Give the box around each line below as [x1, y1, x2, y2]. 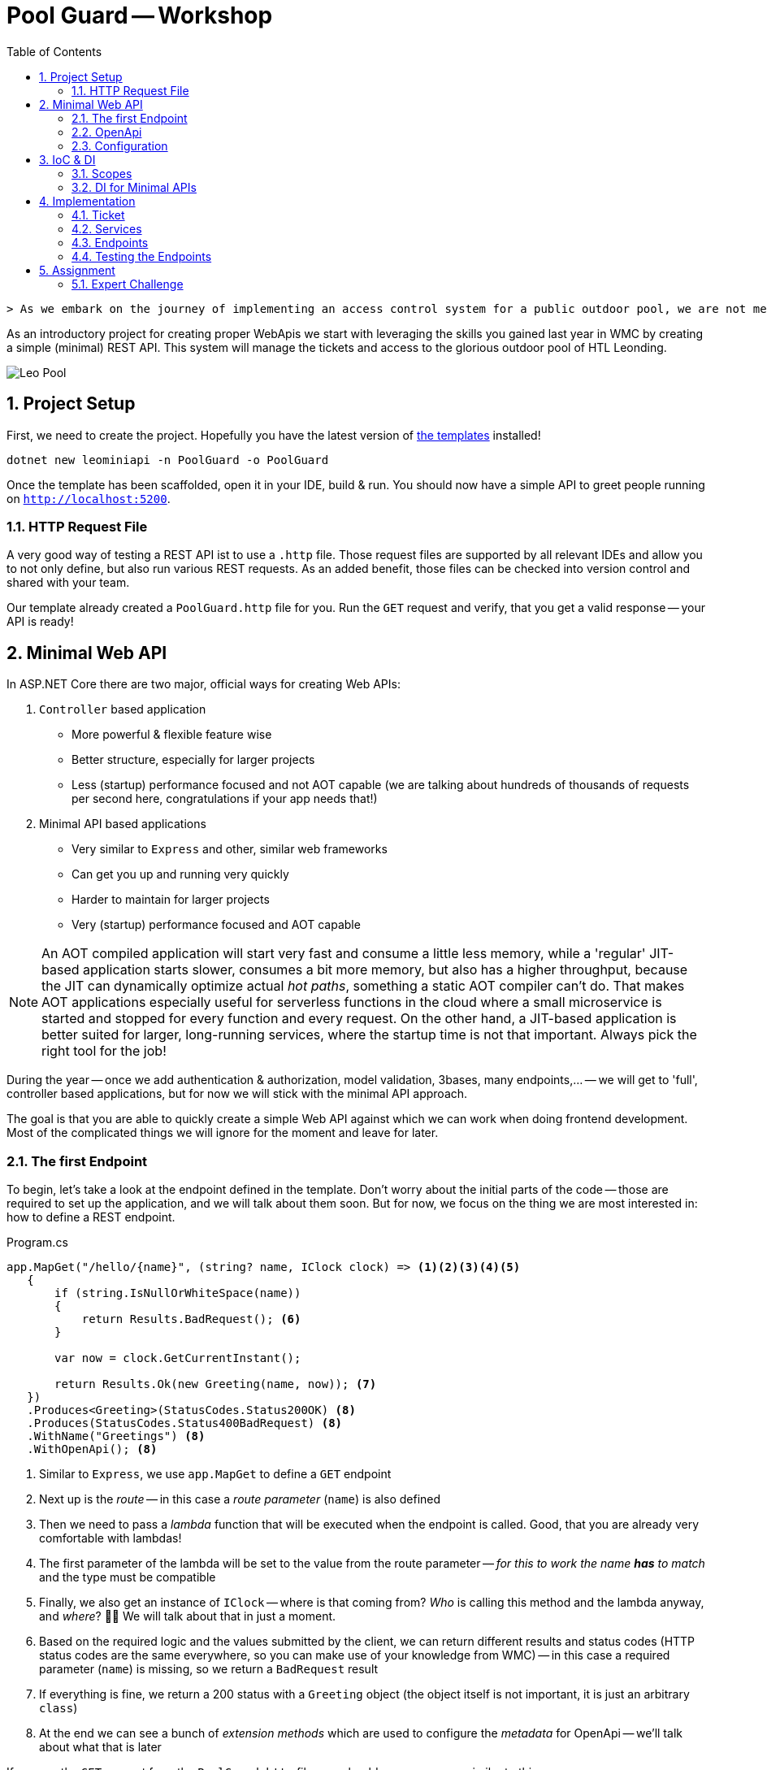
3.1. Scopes [71, 166, 132, 180]
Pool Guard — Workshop [6, 2, 273, 29]
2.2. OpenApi [71, 124, 142, 139]
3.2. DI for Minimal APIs [71, 180, 197, 194]
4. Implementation [39, 193, 136, 208]
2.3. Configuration [71, 138, 168, 153]
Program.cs [6, 1234, 68, 1249]
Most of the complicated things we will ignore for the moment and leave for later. [6, 1126, 439, 1140]
